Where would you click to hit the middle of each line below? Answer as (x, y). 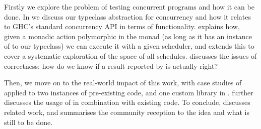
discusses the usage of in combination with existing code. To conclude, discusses (127, 102)
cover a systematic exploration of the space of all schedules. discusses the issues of (130, 55)
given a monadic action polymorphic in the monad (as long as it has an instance (128, 36)
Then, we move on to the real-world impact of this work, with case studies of (123, 83)
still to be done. (28, 122)
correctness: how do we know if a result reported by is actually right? (111, 66)
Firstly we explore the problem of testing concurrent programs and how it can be (129, 7)
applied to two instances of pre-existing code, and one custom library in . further (129, 92)
